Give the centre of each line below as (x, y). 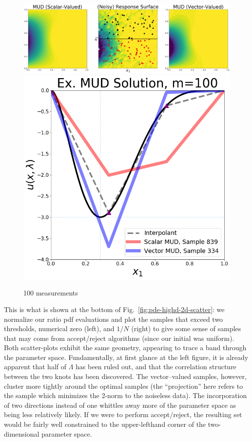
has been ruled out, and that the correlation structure (156, 367)
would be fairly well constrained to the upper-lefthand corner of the (105, 424)
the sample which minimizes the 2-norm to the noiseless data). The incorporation (126, 395)
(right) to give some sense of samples (186, 328)
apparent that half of (35, 367)
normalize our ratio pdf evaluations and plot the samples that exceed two (114, 319)
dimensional (22, 433)
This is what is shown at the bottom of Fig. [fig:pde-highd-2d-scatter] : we (114, 309)
